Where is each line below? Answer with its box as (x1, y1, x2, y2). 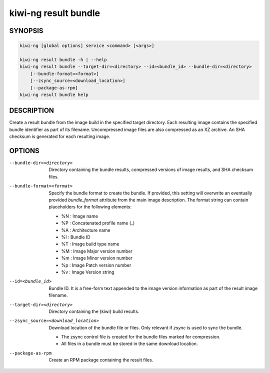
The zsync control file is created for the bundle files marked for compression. (61, 334, 221, 340)
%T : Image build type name (61, 241, 119, 247)
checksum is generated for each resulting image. (9, 133, 110, 139)
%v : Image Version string (61, 269, 114, 275)
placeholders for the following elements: (48, 204, 132, 210)
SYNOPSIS (9, 26, 43, 35)
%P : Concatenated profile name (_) (61, 220, 135, 226)
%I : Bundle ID (61, 234, 91, 240)
